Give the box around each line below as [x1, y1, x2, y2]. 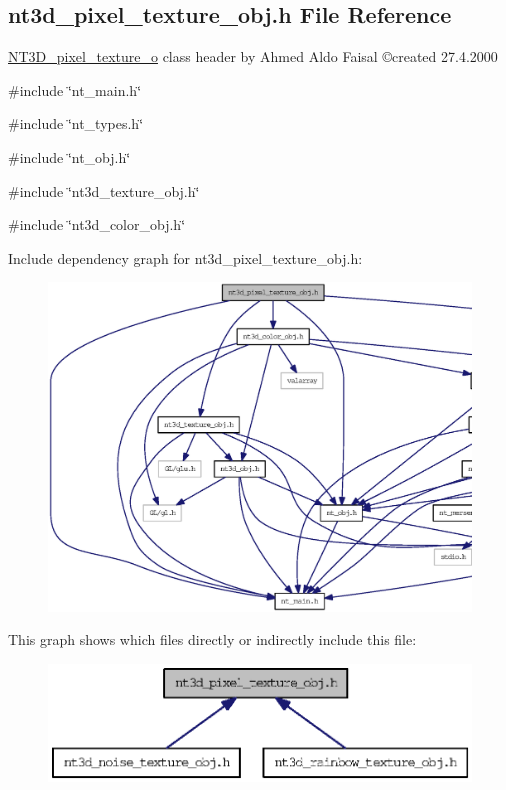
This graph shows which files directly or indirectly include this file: [8, 629, 417, 650]
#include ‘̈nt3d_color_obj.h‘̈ [8, 214, 186, 235]
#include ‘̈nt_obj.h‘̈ [8, 146, 131, 167]
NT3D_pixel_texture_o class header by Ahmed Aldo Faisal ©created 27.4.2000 [8, 46, 498, 67]
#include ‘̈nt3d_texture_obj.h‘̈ [8, 180, 200, 201]
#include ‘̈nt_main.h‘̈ [8, 79, 142, 100]
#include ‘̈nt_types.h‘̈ [8, 113, 144, 134]
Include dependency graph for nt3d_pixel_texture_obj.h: [8, 247, 363, 268]
